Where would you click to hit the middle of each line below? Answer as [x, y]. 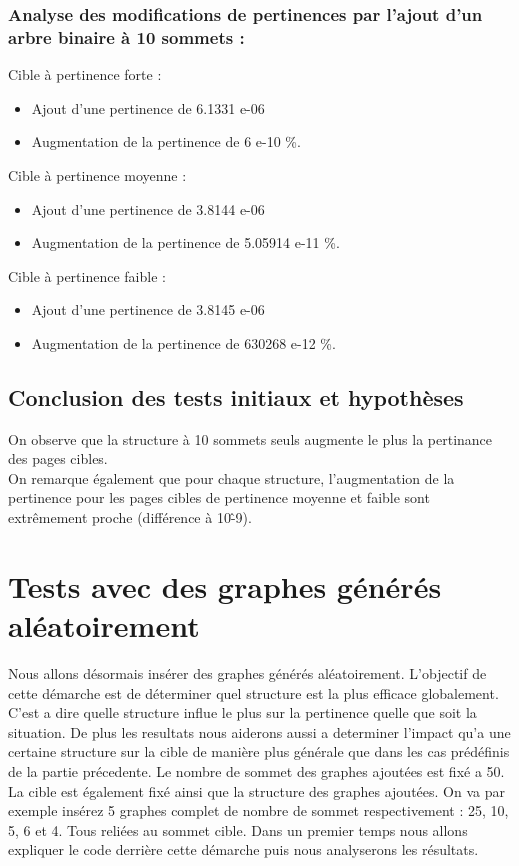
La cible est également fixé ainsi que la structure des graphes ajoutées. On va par [256, 790]
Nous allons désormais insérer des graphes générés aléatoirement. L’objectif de [247, 672]
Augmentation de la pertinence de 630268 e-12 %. [183, 342]
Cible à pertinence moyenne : [97, 174]
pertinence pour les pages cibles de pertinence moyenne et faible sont [219, 497]
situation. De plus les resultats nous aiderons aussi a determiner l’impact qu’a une [259, 731]
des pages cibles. [58, 458]
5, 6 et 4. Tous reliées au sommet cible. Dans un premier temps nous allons [238, 829]
